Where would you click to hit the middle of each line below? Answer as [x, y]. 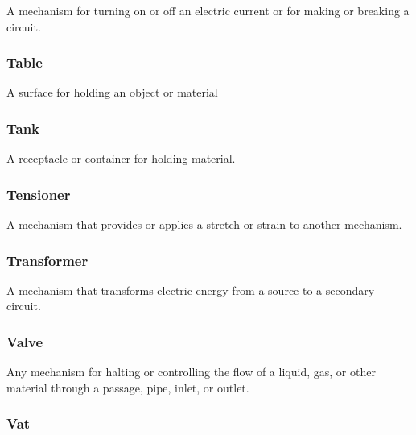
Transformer [47, 260]
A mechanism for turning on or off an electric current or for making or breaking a [208, 10]
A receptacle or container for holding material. [121, 158]
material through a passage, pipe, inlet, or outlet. [128, 387]
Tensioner [39, 194]
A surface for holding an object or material [112, 92]
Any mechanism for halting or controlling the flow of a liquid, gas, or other [191, 372]
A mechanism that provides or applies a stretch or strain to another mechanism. [204, 224]
